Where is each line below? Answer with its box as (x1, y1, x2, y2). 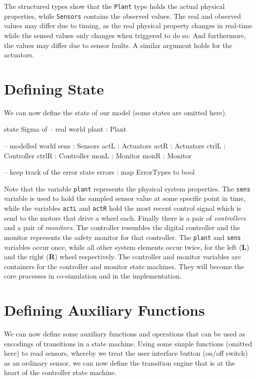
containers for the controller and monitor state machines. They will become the (4, 261, 244, 271)
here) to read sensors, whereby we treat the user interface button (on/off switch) (4, 348, 248, 358)
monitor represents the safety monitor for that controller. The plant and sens (4, 232, 241, 242)
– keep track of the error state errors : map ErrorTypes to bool (4, 167, 195, 177)
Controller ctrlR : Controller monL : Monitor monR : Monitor (4, 150, 192, 160)
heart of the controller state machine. (4, 367, 117, 378)
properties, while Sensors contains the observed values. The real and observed (4, 10, 241, 21)
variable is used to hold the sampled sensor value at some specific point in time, (4, 193, 246, 203)
